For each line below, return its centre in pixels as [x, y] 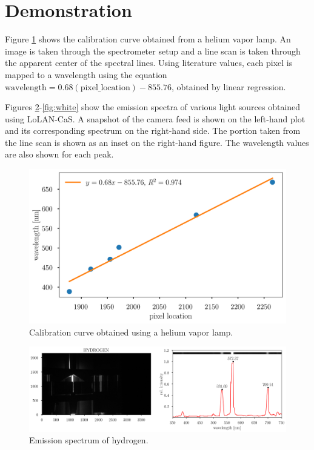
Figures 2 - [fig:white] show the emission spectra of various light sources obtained [153, 107]
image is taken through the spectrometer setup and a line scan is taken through [153, 51]
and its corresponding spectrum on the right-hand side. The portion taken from [153, 131]
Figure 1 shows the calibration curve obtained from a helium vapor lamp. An [148, 39]
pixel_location [105, 88]
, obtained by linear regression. [229, 86]
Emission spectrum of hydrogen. [89, 440]
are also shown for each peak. [59, 154]
